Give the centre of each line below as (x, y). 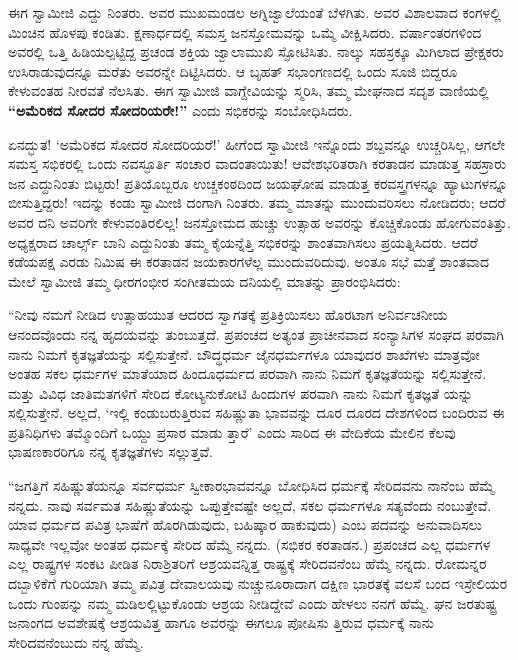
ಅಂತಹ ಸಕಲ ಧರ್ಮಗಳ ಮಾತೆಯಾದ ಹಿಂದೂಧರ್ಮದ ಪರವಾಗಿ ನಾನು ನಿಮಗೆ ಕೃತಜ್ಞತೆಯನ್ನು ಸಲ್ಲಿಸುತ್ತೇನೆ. (247, 373)
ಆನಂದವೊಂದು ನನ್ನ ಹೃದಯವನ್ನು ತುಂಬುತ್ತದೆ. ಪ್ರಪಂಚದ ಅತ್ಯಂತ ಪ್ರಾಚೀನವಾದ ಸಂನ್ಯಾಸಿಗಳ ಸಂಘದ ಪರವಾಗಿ (256, 333)
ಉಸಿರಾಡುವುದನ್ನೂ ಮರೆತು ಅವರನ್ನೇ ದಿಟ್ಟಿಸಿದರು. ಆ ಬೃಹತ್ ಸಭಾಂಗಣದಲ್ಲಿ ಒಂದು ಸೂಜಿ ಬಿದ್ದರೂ (233, 70)
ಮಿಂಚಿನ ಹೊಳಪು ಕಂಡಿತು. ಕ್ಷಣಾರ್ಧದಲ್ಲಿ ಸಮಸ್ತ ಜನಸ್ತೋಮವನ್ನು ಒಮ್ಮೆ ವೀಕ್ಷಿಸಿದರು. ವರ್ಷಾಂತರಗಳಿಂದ (245, 31)
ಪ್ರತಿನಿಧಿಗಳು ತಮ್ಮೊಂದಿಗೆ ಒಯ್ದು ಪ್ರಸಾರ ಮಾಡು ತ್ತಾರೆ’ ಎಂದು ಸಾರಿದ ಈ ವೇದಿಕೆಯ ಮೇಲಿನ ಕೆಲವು (232, 431)
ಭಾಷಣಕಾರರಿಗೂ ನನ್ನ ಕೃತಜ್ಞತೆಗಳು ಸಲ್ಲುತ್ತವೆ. (110, 451)
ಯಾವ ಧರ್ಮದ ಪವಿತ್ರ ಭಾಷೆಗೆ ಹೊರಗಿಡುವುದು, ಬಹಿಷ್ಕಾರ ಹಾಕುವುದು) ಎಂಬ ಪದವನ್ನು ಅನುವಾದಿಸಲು (245, 524)
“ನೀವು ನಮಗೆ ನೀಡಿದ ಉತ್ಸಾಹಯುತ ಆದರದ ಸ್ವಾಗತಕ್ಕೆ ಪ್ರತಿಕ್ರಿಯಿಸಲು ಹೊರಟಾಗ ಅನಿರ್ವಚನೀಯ (228, 314)
